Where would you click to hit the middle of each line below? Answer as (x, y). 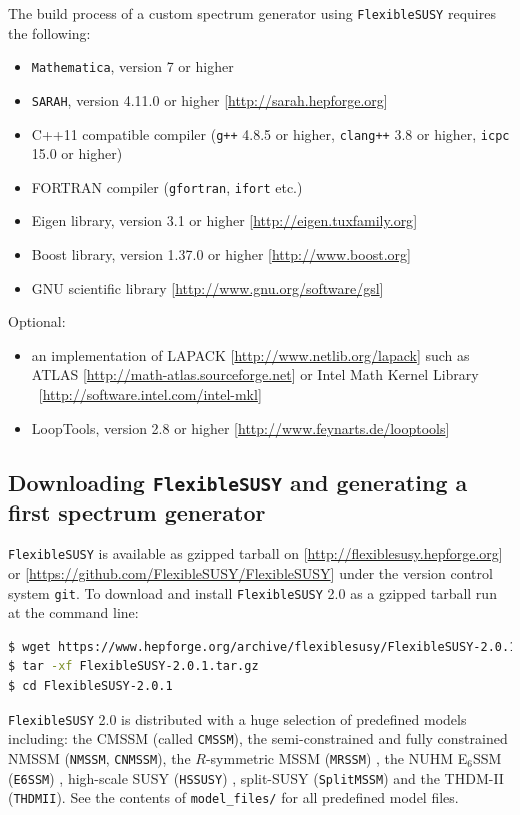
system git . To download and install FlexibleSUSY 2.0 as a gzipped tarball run (252, 592)
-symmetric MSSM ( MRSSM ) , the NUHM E (336, 757)
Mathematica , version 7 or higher (132, 66)
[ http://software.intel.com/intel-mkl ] (150, 394)
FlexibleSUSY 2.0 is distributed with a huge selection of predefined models (237, 718)
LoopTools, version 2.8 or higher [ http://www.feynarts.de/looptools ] (240, 427)
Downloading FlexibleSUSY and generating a (238, 481)
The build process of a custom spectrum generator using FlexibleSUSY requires (252, 13)
